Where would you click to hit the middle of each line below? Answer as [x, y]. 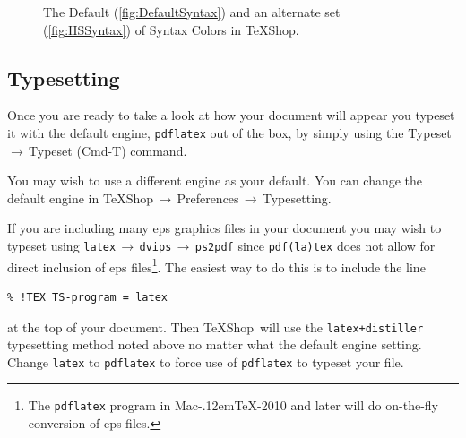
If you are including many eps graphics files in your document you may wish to [224, 228]
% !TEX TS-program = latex [87, 297]
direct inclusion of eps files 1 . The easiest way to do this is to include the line [216, 265]
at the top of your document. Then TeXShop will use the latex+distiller [216, 326]
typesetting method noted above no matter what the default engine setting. [215, 344]
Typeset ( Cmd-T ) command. [108, 150]
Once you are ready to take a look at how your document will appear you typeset [231, 115]
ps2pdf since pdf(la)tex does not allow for [315, 246]
